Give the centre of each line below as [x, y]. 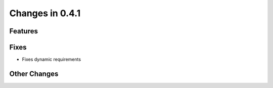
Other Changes [34, 74]
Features [24, 31]
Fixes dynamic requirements [51, 59]
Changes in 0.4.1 [45, 13]
